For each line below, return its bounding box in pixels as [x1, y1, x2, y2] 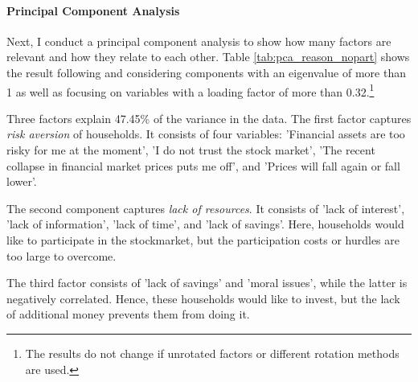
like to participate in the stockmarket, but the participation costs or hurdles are [6, 231, 400, 248]
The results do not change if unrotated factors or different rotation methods [25, 344, 400, 361]
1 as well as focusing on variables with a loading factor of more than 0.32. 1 [6, 80, 375, 100]
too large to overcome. [6, 247, 117, 264]
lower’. [6, 173, 37, 190]
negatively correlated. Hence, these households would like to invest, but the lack [6, 290, 400, 306]
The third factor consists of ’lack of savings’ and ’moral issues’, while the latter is [6, 274, 408, 291]
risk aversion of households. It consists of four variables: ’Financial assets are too [6, 125, 405, 142]
